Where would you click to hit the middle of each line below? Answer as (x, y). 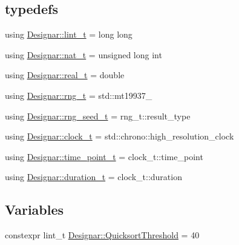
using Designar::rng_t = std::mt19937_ (79, 95)
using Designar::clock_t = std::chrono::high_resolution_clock (119, 136)
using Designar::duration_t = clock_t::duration (93, 177)
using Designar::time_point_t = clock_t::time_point (104, 156)
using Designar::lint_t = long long (69, 34)
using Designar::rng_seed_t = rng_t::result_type (98, 116)
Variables (34, 210)
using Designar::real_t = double (65, 75)
